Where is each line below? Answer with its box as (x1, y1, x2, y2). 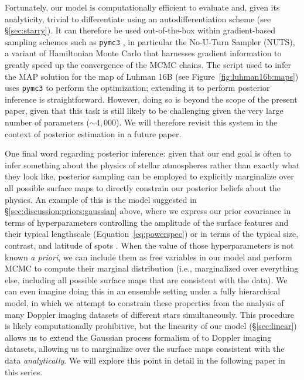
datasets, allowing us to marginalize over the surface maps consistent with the (5, 342, 285, 355)
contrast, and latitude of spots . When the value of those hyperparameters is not (5, 239, 294, 251)
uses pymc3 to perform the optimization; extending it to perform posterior (5, 82, 270, 94)
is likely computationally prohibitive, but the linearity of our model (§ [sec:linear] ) (5, 320, 297, 332)
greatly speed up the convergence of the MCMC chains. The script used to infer (5, 59, 291, 71)
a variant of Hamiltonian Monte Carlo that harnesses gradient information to (5, 47, 282, 59)
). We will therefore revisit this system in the (115, 116, 278, 128)
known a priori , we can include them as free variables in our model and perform (5, 250, 292, 263)
